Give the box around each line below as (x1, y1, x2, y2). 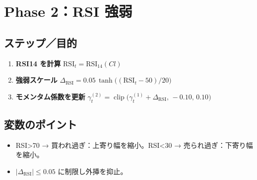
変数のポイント (4, 116, 77, 132)
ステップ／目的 (4, 35, 77, 50)
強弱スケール (15, 75, 58, 85)
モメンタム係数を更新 (15, 91, 85, 101)
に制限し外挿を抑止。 (58, 166, 128, 176)
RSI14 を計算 (15, 58, 61, 68)
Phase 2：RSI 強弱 (4, 1, 132, 21)
